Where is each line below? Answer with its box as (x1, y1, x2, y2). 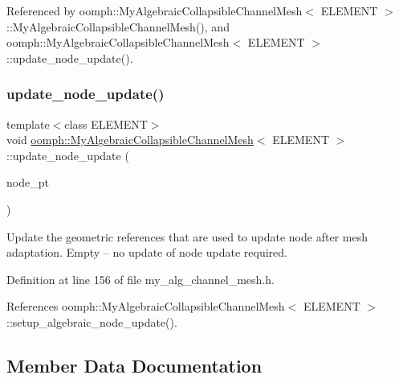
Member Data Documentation (6, 352, 263, 377)
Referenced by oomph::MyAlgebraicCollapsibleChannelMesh (6, 2, 303, 19)
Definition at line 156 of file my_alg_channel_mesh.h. (6, 270, 275, 287)
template (6, 115, 50, 132)
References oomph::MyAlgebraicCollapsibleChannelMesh (6, 298, 285, 315)
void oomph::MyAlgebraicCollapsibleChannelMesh (6, 131, 254, 148)
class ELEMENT (64, 115, 148, 132)
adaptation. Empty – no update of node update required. (6, 244, 287, 261)
